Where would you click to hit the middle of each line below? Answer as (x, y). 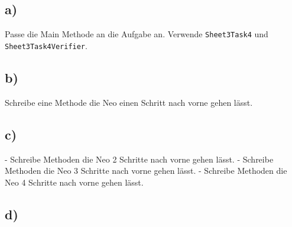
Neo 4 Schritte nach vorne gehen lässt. (74, 182)
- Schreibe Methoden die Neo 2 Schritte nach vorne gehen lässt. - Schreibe (139, 159)
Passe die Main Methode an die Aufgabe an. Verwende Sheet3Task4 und (137, 34)
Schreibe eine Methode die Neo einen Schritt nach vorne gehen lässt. (129, 102)
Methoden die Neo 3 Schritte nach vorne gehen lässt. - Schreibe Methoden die (146, 171)
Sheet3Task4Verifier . (46, 45)
